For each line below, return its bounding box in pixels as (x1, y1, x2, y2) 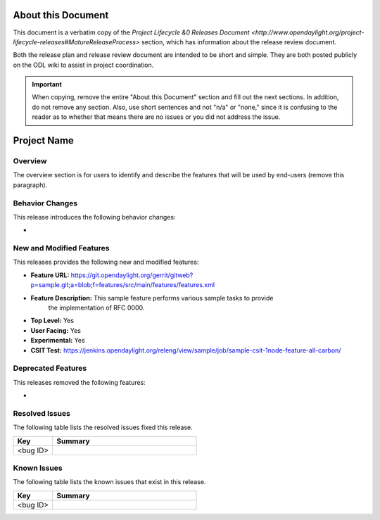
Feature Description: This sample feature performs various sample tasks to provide (30, 293, 274, 302)
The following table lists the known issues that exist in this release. (13, 478, 206, 486)
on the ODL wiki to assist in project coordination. (13, 61, 154, 69)
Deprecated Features (13, 363, 87, 373)
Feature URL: (30, 271, 70, 279)
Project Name (13, 134, 74, 147)
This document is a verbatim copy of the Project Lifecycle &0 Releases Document (13, 28, 250, 37)
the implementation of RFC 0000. (48, 303, 145, 312)
